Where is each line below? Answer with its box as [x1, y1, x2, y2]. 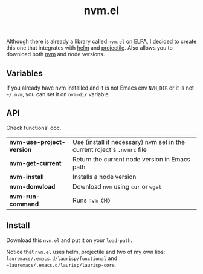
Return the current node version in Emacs [72, 155, 190, 163]
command [9, 200, 39, 208]
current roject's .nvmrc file [72, 145, 147, 154]
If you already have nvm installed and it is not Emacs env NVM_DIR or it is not [6, 84, 195, 91]
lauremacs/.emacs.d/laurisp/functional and [6, 255, 118, 262]
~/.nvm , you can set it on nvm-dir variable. [6, 91, 111, 97]
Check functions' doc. [6, 124, 62, 131]
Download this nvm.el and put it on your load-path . [6, 236, 133, 244]
